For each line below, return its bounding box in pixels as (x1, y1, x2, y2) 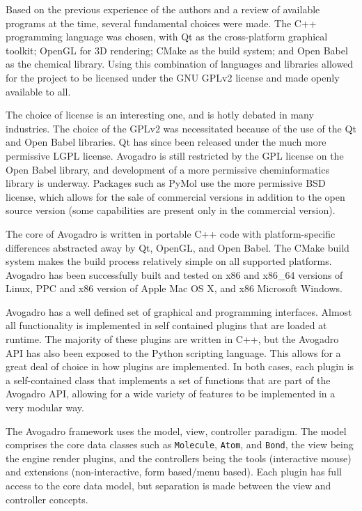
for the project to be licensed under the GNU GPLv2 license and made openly (6, 70, 340, 84)
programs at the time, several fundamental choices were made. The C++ (6, 15, 317, 30)
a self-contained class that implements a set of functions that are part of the (6, 372, 331, 387)
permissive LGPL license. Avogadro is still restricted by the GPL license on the (6, 148, 344, 162)
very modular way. (6, 400, 84, 415)
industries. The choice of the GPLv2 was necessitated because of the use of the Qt (6, 121, 356, 135)
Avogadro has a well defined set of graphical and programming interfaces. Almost (6, 304, 352, 319)
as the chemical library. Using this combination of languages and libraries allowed (6, 56, 354, 71)
